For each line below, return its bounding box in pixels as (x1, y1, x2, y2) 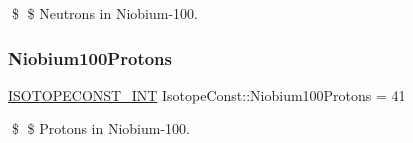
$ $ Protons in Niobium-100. (11, 118, 190, 139)
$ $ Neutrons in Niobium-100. (11, 3, 198, 23)
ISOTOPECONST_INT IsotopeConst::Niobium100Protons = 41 (8, 84, 406, 105)
